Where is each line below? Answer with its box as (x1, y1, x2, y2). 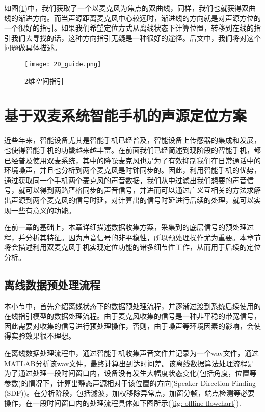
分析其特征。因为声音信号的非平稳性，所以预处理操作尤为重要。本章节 (25, 231, 261, 242)
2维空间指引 (24, 75, 64, 86)
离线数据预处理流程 (4, 276, 100, 292)
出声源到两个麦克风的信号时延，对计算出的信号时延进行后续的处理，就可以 (4, 194, 254, 205)
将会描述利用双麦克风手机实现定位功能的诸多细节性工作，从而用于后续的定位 (4, 242, 261, 252)
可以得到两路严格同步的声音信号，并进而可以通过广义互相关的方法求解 (25, 185, 261, 195)
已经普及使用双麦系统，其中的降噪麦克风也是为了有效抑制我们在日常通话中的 (4, 154, 261, 165)
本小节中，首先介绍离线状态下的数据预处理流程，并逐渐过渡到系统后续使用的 (4, 300, 261, 311)
